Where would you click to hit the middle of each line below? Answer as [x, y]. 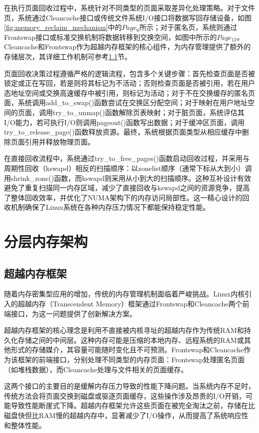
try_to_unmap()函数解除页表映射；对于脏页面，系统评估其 [148, 112]
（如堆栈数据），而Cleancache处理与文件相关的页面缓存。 [96, 369]
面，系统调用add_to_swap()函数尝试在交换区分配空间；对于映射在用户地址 [126, 102]
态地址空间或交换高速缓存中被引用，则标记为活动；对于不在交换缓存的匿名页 [129, 92]
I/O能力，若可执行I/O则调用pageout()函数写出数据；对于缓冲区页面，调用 [125, 122]
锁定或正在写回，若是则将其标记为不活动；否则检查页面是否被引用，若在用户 [129, 83]
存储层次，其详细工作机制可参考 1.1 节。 [68, 56]
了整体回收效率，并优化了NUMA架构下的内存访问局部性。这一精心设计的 [123, 197]
